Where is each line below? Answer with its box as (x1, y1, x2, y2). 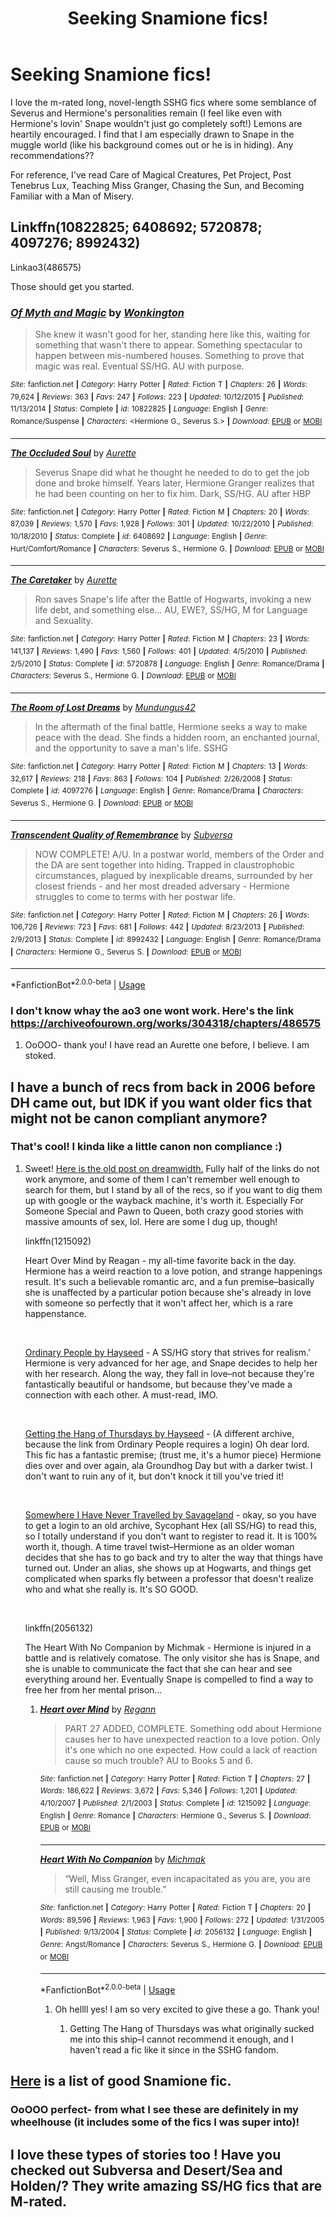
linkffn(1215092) (24, 1235, 92, 1247)
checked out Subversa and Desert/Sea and (10, 2162, 283, 2179)
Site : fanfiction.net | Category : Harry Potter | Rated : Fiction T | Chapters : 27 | (39, 1773, 311, 1784)
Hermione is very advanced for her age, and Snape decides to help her (24, 1357, 318, 1369)
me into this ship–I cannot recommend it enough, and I (69, 2033, 294, 2046)
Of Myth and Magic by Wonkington (10, 305, 185, 319)
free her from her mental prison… (24, 1683, 163, 1696)
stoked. (24, 1050, 57, 1062)
